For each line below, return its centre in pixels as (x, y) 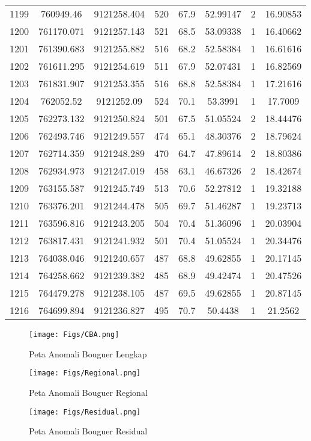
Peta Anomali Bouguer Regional (88, 392)
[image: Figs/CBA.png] (74, 335)
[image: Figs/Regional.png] (85, 373)
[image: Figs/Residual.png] (85, 412)
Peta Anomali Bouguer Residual (88, 431)
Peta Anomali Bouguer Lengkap (88, 353)
